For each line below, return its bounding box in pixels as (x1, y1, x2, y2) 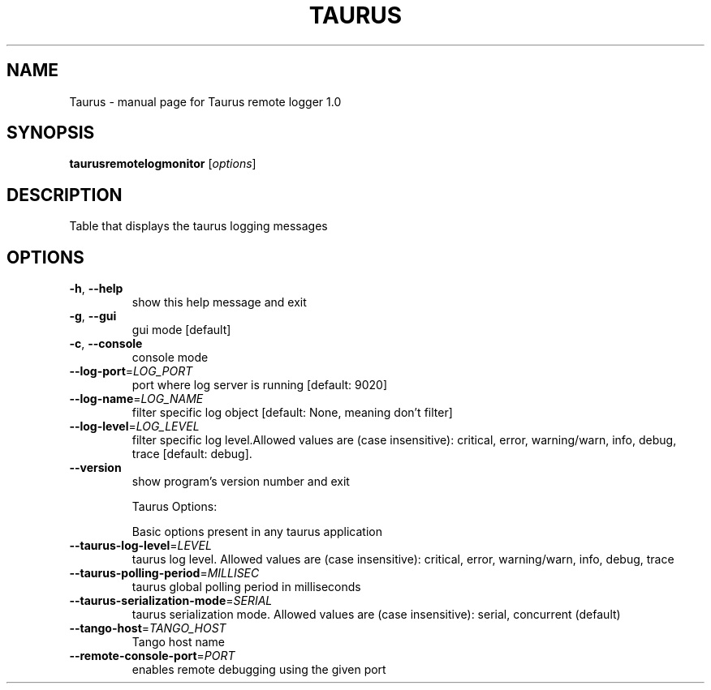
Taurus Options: (131, 499, 218, 514)
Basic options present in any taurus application (131, 525, 382, 539)
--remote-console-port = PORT (69, 649, 235, 663)
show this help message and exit (131, 295, 307, 310)
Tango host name (131, 635, 225, 649)
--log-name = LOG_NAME (69, 392, 204, 406)
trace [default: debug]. (131, 447, 252, 461)
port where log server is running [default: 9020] (131, 378, 388, 392)
